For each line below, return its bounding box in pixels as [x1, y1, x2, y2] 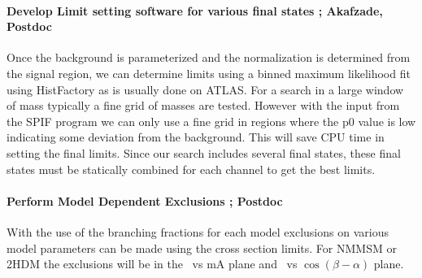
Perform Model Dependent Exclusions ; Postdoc [7, 192, 283, 209]
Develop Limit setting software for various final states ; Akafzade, [7, 2, 383, 19]
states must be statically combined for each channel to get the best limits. [7, 160, 376, 177]
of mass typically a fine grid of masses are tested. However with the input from [7, 97, 400, 114]
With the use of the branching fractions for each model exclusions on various [7, 223, 389, 240]
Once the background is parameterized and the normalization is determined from [7, 49, 411, 66]
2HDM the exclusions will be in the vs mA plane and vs [7, 255, 298, 272]
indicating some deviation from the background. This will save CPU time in [7, 128, 385, 146]
